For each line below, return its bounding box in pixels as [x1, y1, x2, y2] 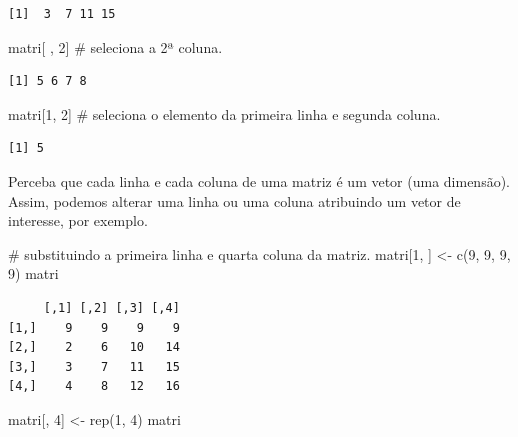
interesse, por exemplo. [8, 210, 148, 231]
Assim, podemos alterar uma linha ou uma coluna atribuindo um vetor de [8, 190, 461, 211]
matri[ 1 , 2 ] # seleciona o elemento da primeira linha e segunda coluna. [8, 103, 441, 124]
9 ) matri [8, 263, 59, 284]
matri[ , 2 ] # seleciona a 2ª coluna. [8, 36, 223, 57]
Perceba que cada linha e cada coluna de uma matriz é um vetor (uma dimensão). [8, 170, 511, 191]
